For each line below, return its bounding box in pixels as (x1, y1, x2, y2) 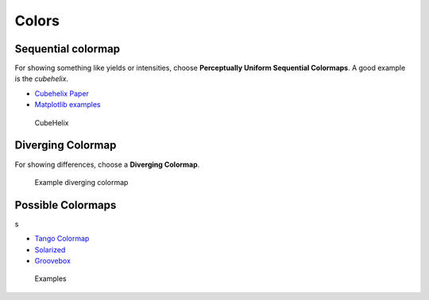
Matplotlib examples (34, 100, 101, 110)
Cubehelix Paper (34, 88, 89, 98)
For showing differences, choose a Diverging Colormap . (14, 160, 200, 169)
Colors (14, 12, 60, 29)
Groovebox (34, 256, 71, 265)
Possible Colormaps (14, 198, 117, 212)
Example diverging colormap (34, 177, 129, 187)
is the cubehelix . (14, 74, 69, 83)
